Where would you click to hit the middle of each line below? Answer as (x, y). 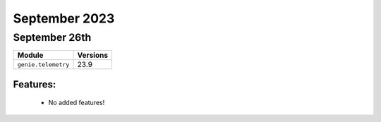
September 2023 (64, 18)
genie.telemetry (43, 65)
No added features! (77, 103)
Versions (93, 55)
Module (30, 55)
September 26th (52, 37)
